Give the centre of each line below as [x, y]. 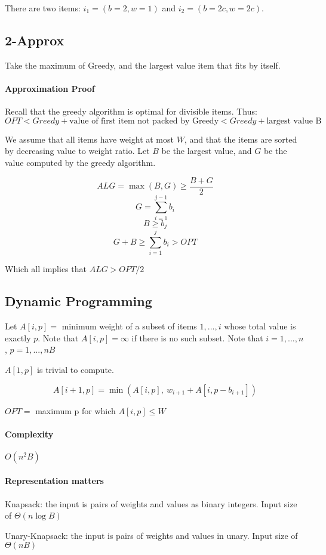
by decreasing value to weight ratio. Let [77, 151]
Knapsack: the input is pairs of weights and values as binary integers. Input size [151, 503]
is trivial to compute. [76, 369]
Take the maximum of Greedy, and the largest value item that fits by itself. [143, 65]
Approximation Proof [50, 88]
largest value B [294, 121]
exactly [18, 337]
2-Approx [35, 40]
